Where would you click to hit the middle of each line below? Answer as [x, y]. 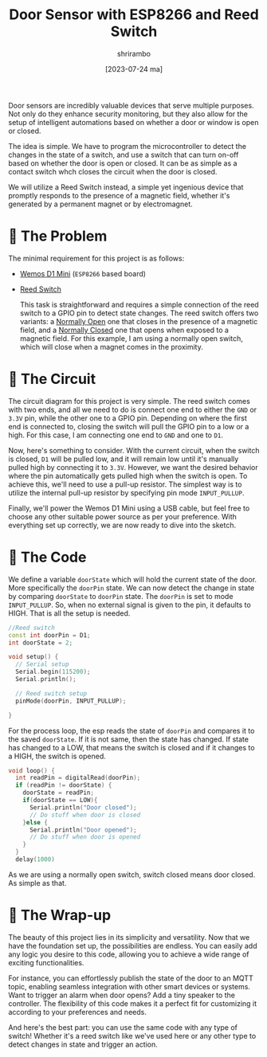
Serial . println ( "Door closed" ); [83, 807]
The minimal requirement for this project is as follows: [96, 258]
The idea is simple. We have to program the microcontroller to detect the [128, 146]
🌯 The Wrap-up [60, 916]
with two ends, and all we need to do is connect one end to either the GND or [133, 409]
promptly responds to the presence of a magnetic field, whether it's [119, 195]
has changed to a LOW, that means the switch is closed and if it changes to [132, 747]
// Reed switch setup [51, 693]
